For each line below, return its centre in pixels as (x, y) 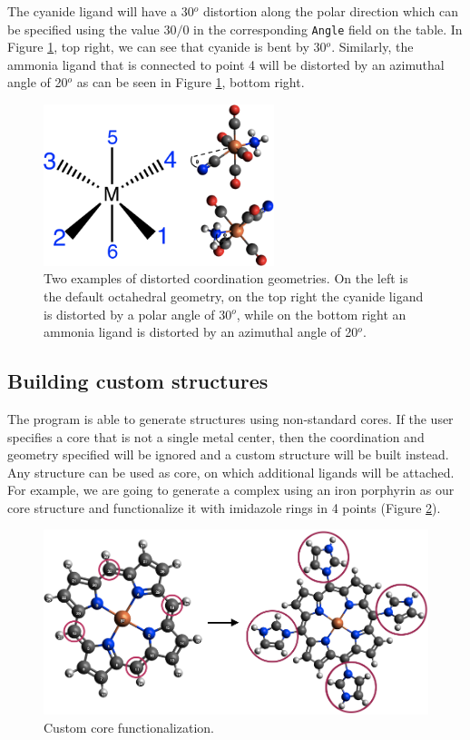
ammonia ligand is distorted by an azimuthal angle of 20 (201, 332)
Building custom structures (138, 381)
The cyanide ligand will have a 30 (101, 11)
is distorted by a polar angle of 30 (138, 314)
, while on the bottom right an (321, 314)
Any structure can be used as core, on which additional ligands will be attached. (231, 472)
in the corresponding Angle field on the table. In (328, 29)
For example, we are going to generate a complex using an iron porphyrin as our (231, 490)
